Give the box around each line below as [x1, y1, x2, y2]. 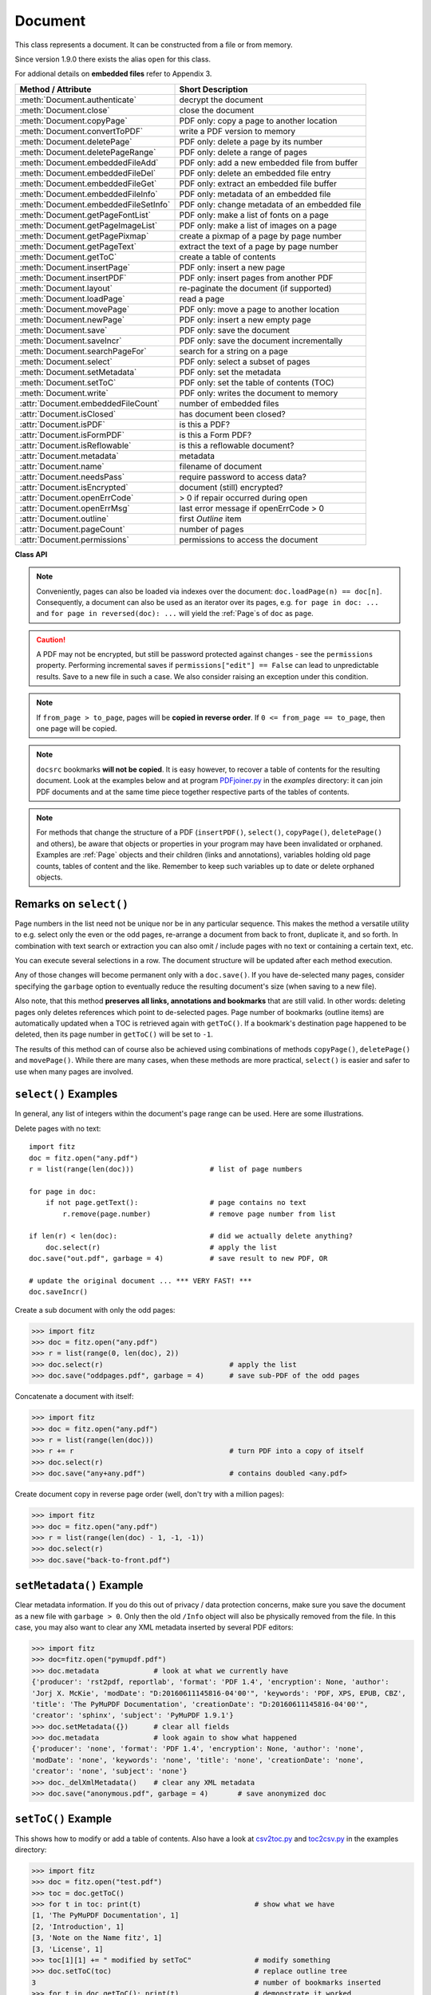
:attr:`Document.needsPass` [19, 471, 125, 482]
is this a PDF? [179, 419, 231, 430]
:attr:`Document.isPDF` [19, 419, 105, 430]
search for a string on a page [179, 346, 288, 357]
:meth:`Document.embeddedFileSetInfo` [19, 199, 171, 210]
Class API [14, 549, 48, 559]
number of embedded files [179, 397, 279, 409]
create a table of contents [179, 251, 276, 263]
